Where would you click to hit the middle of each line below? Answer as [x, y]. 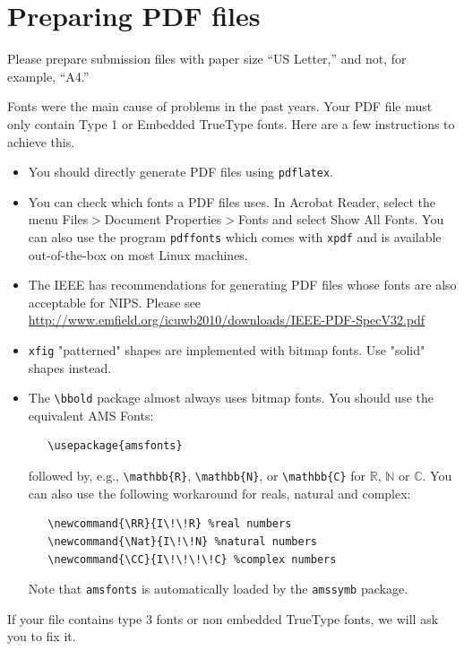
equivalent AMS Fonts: [91, 415]
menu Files [58, 219]
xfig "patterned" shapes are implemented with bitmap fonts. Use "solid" [227, 349]
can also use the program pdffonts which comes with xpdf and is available [235, 236]
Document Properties [163, 219]
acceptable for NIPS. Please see [115, 302]
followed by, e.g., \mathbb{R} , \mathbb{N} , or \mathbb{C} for [197, 476]
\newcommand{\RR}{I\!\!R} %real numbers [170, 524]
